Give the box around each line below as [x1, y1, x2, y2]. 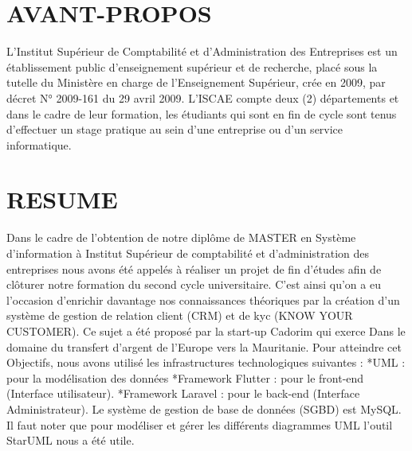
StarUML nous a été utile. [6, 432, 135, 449]
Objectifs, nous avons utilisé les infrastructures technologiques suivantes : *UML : [6, 354, 406, 371]
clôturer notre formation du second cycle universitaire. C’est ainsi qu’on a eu [6, 276, 381, 293]
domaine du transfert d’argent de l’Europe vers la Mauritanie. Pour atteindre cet [6, 338, 402, 355]
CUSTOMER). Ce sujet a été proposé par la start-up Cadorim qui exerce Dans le [6, 322, 406, 339]
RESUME [6, 183, 118, 216]
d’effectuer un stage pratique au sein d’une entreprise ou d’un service [6, 121, 343, 138]
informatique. [6, 136, 72, 153]
